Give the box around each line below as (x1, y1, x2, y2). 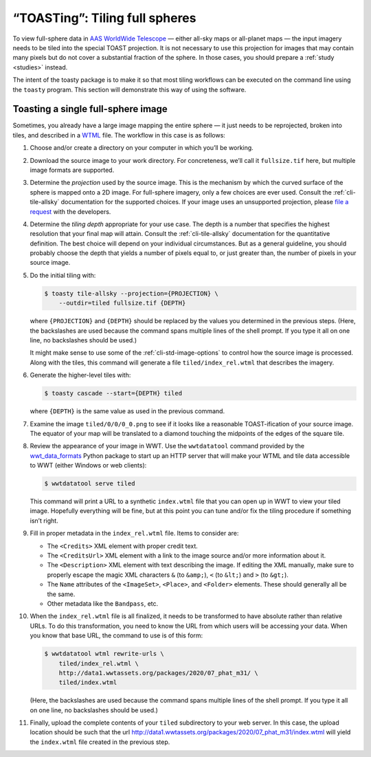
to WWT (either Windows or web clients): (30, 461, 147, 470)
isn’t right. (30, 516, 58, 525)
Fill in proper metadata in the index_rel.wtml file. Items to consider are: (30, 529, 239, 538)
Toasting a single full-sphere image (12, 103, 168, 115)
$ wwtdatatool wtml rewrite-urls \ (44, 650, 164, 658)
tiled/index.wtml (58, 679, 117, 687)
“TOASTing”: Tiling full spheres (12, 10, 196, 25)
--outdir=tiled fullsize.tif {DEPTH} (58, 299, 186, 307)
